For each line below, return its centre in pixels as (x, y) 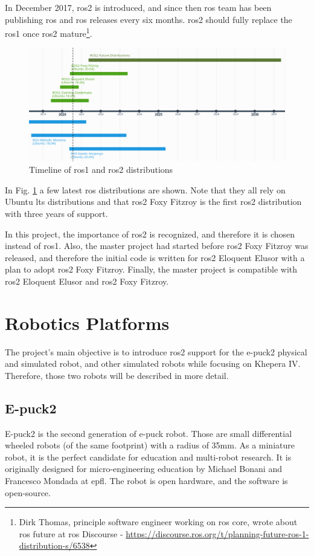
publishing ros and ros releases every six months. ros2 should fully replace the (149, 19)
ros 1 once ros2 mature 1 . (49, 32)
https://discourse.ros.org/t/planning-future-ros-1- (217, 533)
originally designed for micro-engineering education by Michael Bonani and (143, 469)
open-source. (28, 492)
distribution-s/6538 (54, 545)
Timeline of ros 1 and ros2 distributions (101, 170)
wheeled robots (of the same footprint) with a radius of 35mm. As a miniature (150, 445)
